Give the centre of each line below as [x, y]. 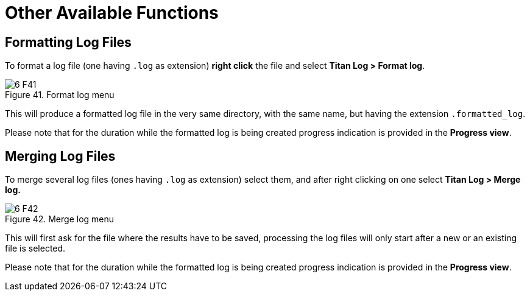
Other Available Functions [112, 13]
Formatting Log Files [68, 42]
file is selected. [35, 248]
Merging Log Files [60, 156]
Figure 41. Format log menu [60, 95]
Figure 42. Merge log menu [60, 219]
